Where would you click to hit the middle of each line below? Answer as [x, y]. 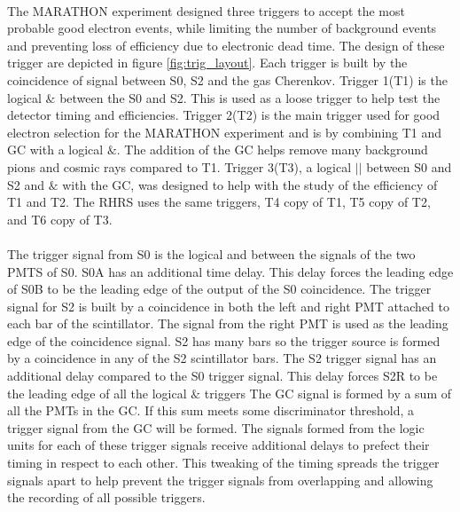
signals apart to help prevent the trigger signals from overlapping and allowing [220, 480]
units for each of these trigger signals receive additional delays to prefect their [218, 445]
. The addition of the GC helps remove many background [272, 150]
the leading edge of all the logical [97, 393]
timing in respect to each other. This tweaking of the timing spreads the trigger [223, 463]
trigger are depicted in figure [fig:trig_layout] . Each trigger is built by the [207, 63]
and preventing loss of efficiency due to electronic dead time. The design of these [226, 45]
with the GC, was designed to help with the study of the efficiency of [250, 184]
